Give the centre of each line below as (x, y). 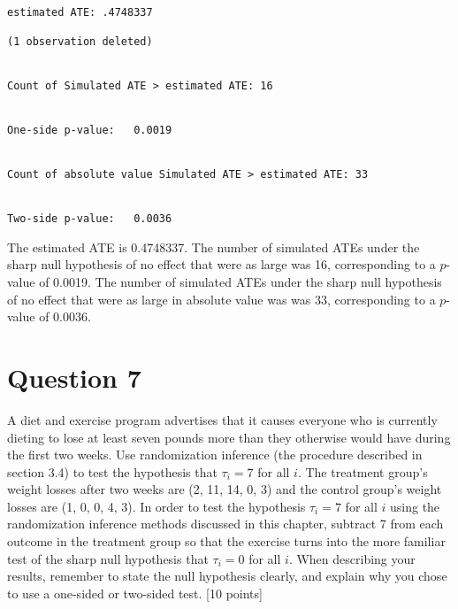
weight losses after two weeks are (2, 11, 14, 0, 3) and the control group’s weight (225, 489)
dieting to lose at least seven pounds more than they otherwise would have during (229, 437)
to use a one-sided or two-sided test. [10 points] (135, 593)
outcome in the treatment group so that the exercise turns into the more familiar (226, 541)
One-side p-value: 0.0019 (90, 131)
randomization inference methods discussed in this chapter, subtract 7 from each (225, 524)
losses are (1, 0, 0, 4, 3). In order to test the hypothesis (156, 506)
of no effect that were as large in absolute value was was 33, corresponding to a (221, 299)
